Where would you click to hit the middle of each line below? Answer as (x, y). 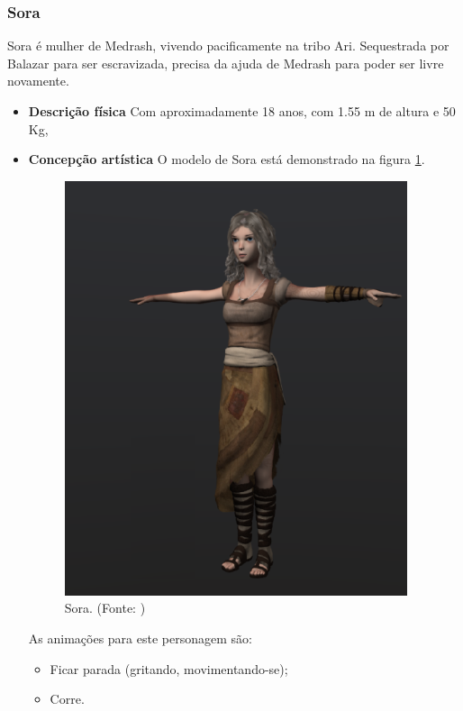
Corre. (67, 699)
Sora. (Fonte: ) (105, 608)
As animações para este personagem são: (140, 638)
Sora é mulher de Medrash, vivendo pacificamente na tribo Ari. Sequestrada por (228, 46)
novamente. (38, 81)
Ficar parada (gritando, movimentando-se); (169, 668)
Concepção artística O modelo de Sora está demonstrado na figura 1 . (227, 159)
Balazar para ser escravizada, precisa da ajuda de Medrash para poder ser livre (226, 63)
